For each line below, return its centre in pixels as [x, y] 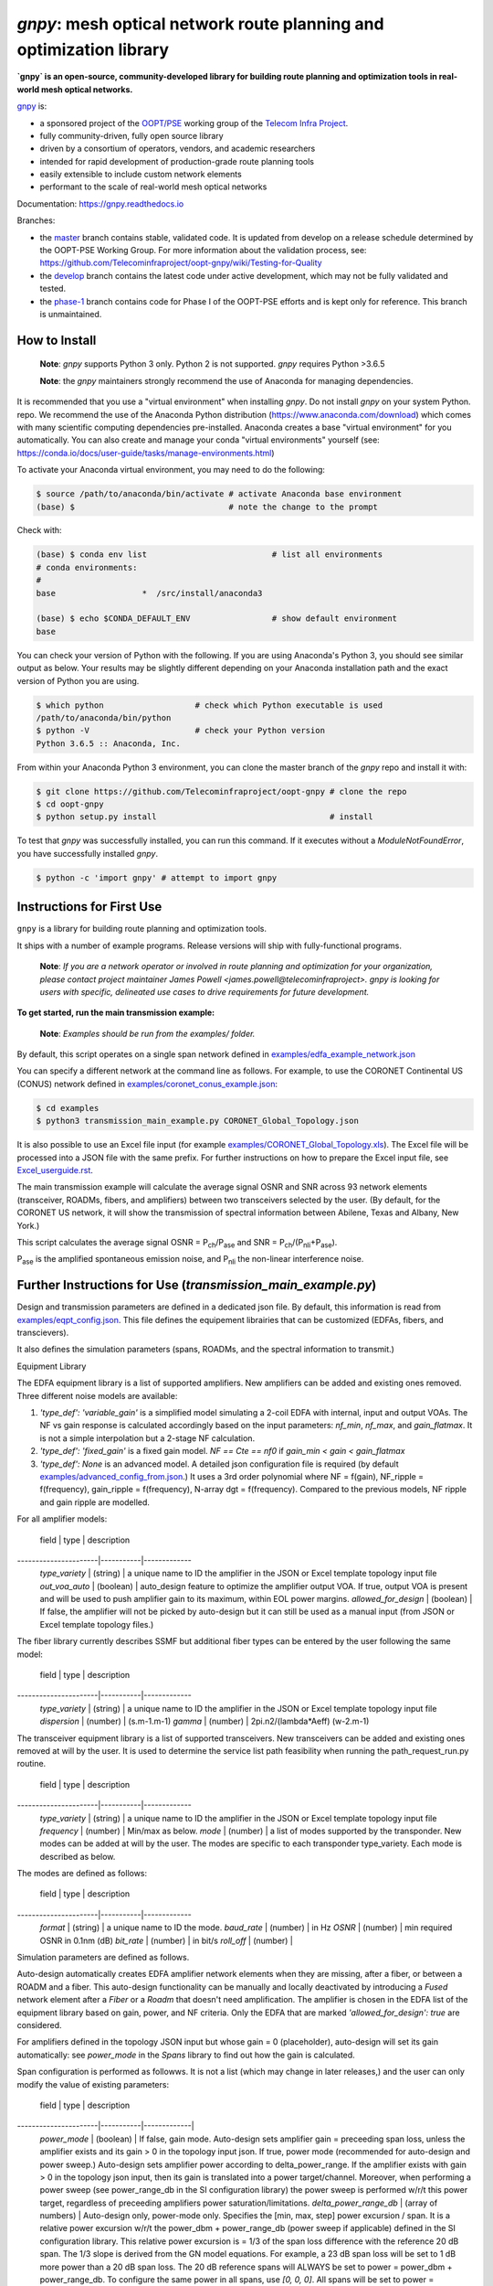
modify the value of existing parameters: [93, 2084]
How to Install [57, 340]
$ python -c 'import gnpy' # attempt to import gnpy [157, 877]
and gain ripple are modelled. [95, 1502]
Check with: [40, 530]
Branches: [36, 220]
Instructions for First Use [89, 907]
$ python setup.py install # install [205, 817]
